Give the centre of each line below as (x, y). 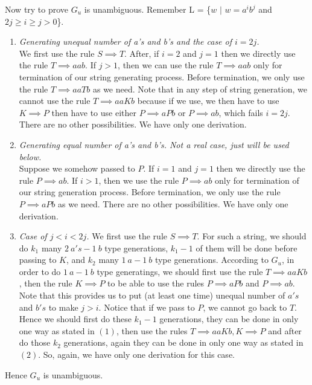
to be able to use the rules (156, 283)
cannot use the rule (55, 101)
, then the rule (46, 283)
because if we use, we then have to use (208, 101)
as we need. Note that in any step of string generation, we (200, 89)
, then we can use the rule (166, 65)
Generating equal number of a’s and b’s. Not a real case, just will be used (154, 144)
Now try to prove (37, 9)
